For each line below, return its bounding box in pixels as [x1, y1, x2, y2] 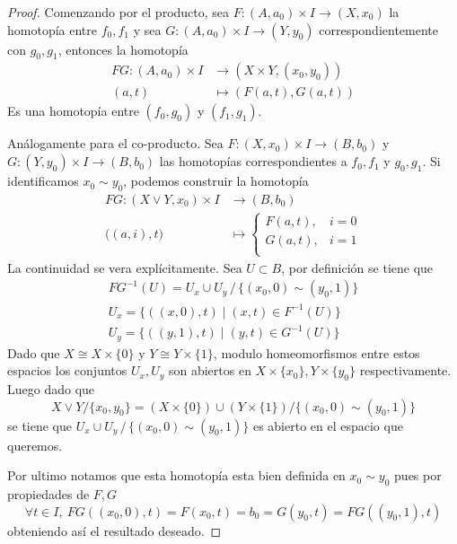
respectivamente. [359, 361, 452, 380]
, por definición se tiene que [281, 258, 434, 276]
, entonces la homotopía [57, 39, 189, 58]
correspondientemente [319, 20, 438, 39]
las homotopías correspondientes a [159, 152, 347, 171]
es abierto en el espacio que [252, 416, 403, 434]
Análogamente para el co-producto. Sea [7, 134, 224, 153]
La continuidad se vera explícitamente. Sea [7, 258, 242, 276]
